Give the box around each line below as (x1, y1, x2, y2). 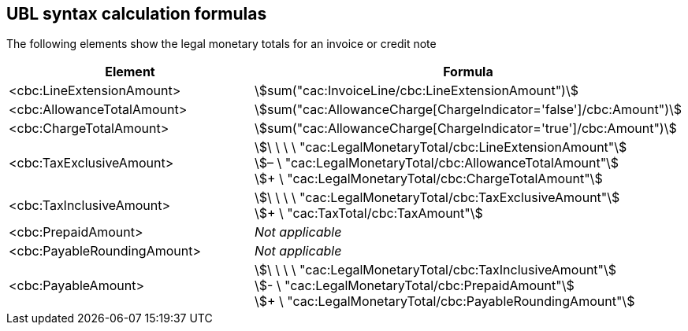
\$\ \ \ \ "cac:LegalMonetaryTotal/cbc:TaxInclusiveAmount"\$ (254, 262, 617, 278)
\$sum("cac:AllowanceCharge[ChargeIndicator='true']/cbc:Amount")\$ (254, 120, 677, 137)
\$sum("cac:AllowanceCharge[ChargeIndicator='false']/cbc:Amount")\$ (254, 101, 682, 118)
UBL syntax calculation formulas (6, 4, 267, 24)
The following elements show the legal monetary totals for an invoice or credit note (6, 37, 437, 51)
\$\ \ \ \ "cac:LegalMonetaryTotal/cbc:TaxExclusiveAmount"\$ (254, 189, 620, 206)
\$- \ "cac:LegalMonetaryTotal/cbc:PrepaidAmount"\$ (254, 278, 575, 294)
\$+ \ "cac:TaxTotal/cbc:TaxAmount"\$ (254, 205, 483, 222)
